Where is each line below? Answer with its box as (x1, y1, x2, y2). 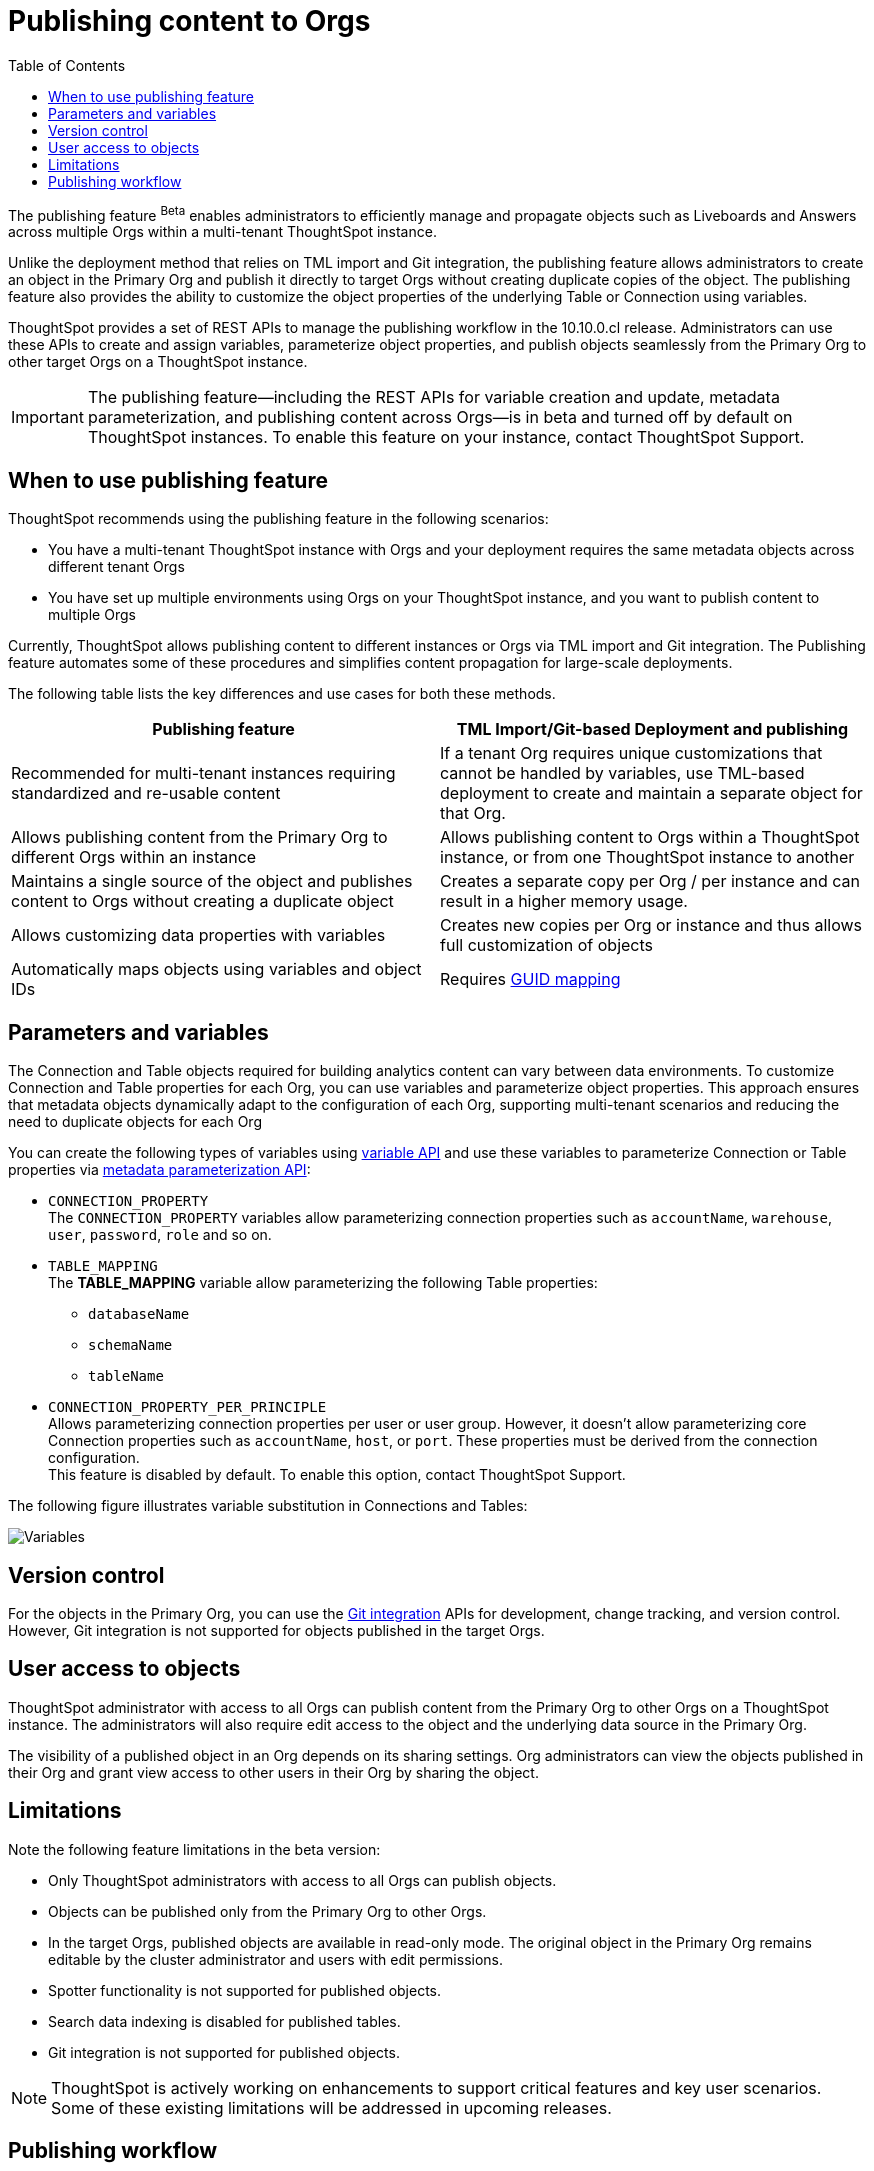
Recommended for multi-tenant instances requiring (11, 763, 396, 784)
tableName (88, 1368, 164, 1385)
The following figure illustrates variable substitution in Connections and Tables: (8, 1497, 528, 1515)
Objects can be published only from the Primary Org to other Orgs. (48, 1902, 487, 1920)
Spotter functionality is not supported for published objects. (48, 1981, 442, 1999)
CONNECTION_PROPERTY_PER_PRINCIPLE (48, 1399, 327, 1416)
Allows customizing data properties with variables (11, 925, 386, 946)
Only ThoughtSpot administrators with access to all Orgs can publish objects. (48, 1871, 557, 1889)
